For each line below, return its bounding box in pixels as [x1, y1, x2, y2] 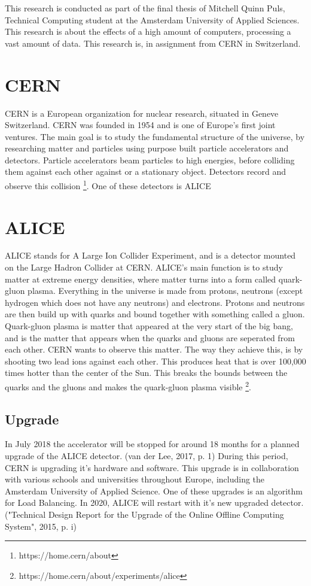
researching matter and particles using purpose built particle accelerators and [5, 142, 289, 154]
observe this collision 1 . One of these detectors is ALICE [5, 178, 211, 192]
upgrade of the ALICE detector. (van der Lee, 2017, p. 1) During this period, [5, 450, 288, 462]
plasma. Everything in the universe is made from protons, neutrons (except [28, 284, 303, 297]
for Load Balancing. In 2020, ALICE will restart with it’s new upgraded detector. [5, 496, 304, 509]
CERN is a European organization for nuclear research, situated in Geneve [5, 107, 279, 119]
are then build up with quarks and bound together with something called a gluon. [5, 308, 305, 320]
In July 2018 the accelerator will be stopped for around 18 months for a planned [5, 438, 300, 450]
